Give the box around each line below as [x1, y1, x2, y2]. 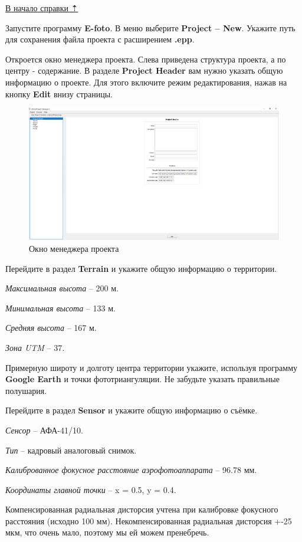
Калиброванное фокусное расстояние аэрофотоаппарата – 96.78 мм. [5, 464, 257, 476]
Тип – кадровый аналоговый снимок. [5, 444, 137, 456]
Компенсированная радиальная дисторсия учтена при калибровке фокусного [5, 503, 278, 515]
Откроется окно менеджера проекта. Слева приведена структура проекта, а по [5, 52, 286, 65]
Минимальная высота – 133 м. [5, 301, 116, 314]
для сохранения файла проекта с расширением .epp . [5, 33, 195, 45]
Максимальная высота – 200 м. [5, 282, 119, 294]
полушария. [5, 384, 47, 396]
